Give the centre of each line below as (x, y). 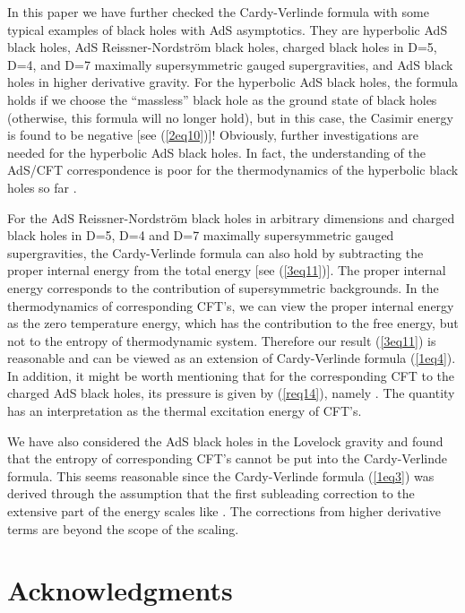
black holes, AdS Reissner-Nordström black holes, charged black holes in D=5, (222, 47)
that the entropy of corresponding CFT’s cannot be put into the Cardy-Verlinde (227, 458)
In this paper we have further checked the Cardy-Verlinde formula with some (218, 12)
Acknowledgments (120, 590)
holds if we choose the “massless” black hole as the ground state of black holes (222, 99)
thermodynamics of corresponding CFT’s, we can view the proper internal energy (231, 305)
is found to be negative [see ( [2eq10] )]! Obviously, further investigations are (213, 135)
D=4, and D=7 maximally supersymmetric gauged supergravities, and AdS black (230, 64)
